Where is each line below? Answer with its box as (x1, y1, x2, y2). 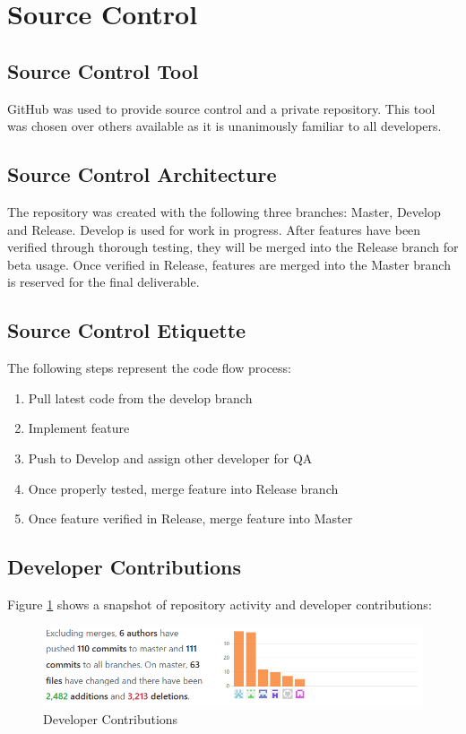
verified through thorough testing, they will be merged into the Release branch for (7, 237, 459, 256)
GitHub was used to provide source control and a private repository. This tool (7, 99, 436, 117)
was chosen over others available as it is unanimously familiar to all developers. (7, 117, 442, 135)
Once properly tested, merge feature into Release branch (28, 479, 339, 497)
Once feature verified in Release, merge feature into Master (28, 509, 353, 528)
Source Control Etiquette (7, 316, 246, 344)
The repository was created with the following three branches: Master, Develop (7, 202, 441, 220)
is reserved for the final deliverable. (7, 272, 200, 291)
